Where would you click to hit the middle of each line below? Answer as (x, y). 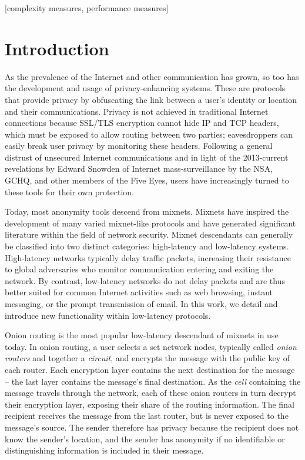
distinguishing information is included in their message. (104, 450)
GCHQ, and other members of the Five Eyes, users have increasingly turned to (147, 180)
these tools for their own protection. (69, 191)
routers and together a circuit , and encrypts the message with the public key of (148, 358)
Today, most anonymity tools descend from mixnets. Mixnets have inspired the (147, 211)
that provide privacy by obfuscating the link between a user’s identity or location (151, 99)
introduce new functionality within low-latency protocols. (108, 315)
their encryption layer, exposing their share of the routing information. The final (150, 404)
